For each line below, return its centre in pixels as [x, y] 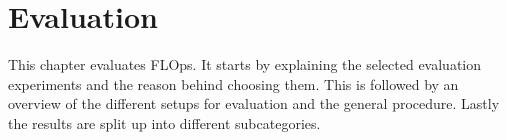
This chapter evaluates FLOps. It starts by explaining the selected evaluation [245, 64]
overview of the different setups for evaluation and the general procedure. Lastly [254, 103]
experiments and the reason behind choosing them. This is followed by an [233, 83]
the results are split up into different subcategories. [164, 122]
